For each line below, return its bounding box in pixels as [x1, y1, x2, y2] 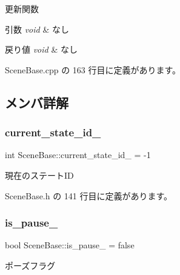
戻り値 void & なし [5, 43, 78, 56]
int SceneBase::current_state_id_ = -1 [5, 148, 151, 161]
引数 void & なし [5, 22, 69, 35]
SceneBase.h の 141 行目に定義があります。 [5, 189, 173, 202]
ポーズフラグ [5, 259, 56, 271]
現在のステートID [5, 168, 74, 181]
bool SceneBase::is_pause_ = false [5, 239, 135, 251]
